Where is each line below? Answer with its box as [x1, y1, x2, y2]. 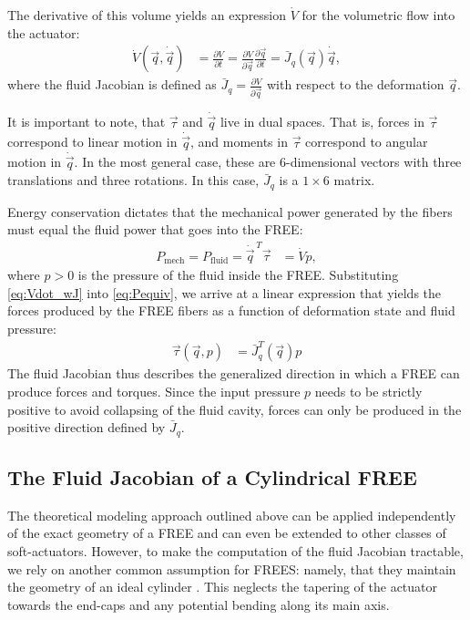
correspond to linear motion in [7, 132, 178, 151]
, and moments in [189, 132, 288, 151]
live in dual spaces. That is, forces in [220, 112, 424, 131]
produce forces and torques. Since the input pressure [7, 381, 301, 400]
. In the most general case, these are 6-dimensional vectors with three [74, 152, 462, 171]
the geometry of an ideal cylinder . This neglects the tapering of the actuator [7, 577, 438, 596]
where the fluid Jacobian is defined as [7, 75, 217, 94]
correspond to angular [305, 132, 428, 151]
